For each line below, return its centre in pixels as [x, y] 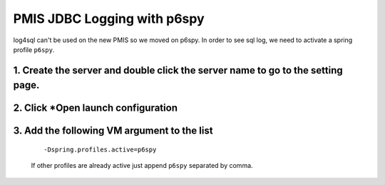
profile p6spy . [34, 49]
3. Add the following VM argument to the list [113, 131]
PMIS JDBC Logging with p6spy [109, 19]
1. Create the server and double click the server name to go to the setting [178, 70]
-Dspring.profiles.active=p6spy [100, 149]
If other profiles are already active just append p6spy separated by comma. [142, 166]
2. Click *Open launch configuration [96, 108]
